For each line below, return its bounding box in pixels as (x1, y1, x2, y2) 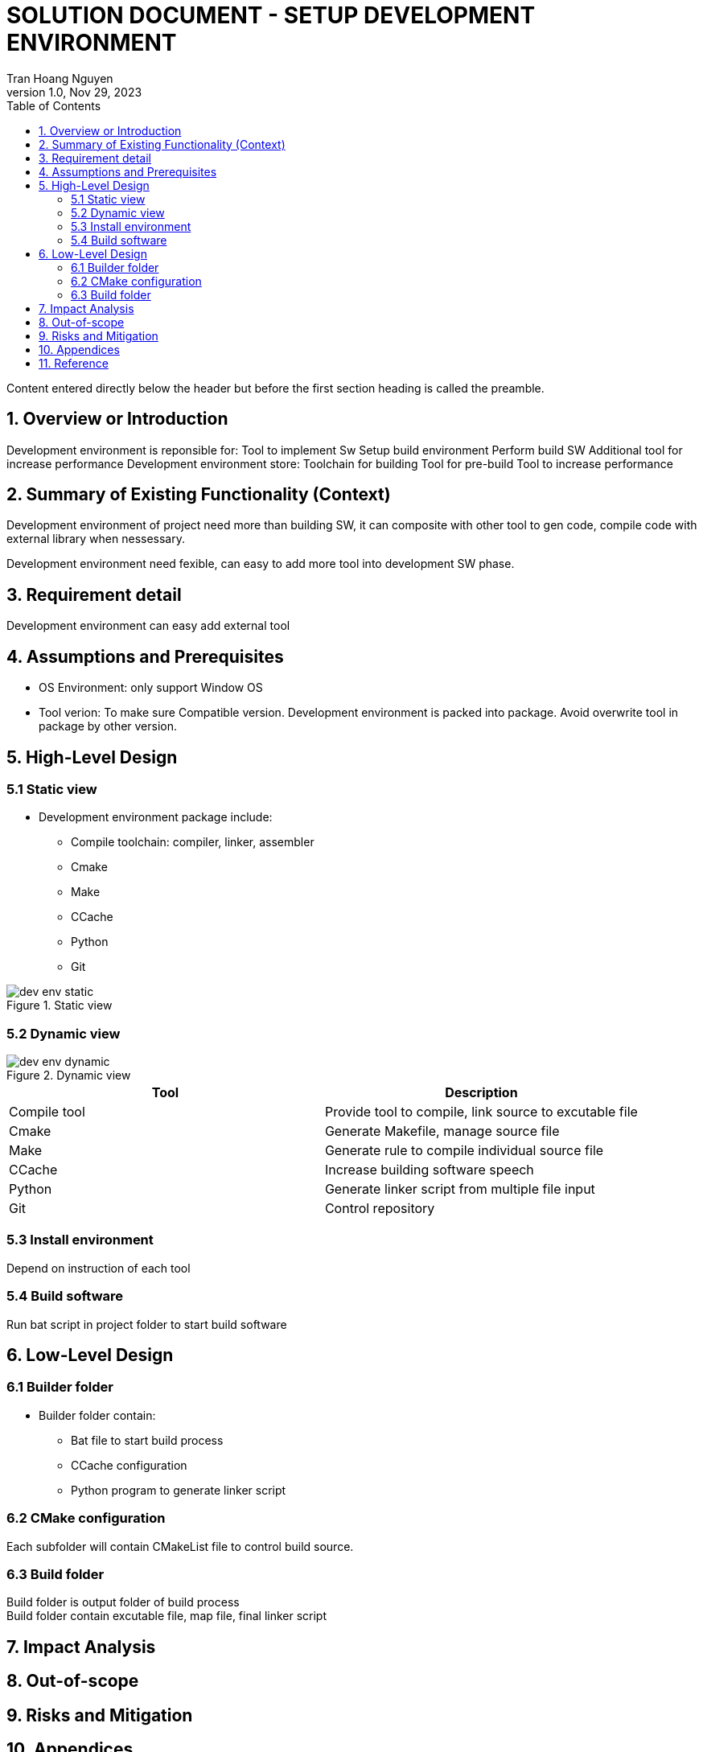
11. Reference (39, 356, 109, 370)
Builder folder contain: (39, 1408, 156, 1422)
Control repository (324, 1200, 435, 1217)
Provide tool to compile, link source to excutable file (324, 1104, 638, 1121)
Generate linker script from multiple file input (324, 1181, 595, 1198)
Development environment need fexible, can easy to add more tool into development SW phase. (6, 557, 515, 571)
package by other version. (39, 719, 178, 734)
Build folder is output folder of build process (6, 1595, 240, 1610)
